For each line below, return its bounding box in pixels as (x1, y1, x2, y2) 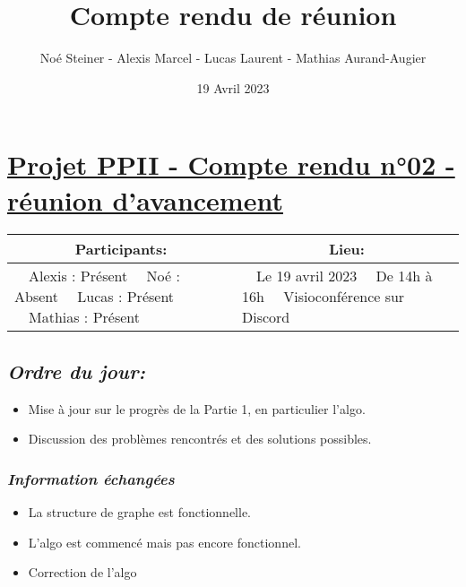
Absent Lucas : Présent (14, 286, 175, 307)
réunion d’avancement (7, 181, 283, 218)
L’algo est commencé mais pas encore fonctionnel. (28, 532, 301, 551)
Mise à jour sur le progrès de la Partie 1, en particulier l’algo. (28, 399, 366, 418)
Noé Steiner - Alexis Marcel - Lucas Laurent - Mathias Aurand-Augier (39, 48, 427, 67)
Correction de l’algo (28, 563, 137, 582)
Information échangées (7, 467, 175, 489)
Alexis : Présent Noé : (29, 265, 180, 287)
